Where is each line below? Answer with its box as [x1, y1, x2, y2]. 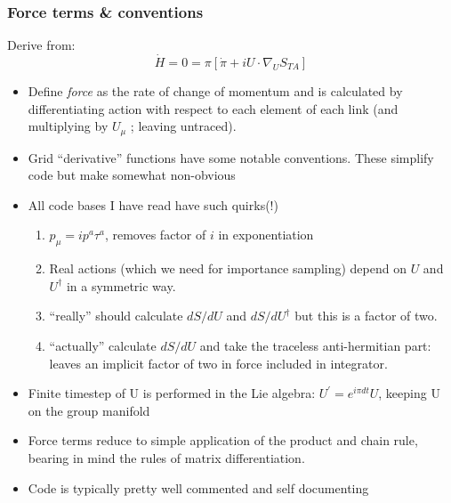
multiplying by [28, 117, 109, 135]
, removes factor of [104, 225, 206, 244]
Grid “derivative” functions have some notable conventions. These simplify [28, 148, 434, 166]
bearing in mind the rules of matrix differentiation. [28, 449, 305, 466]
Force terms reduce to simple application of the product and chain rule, [28, 431, 418, 450]
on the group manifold [28, 401, 150, 419]
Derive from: [7, 36, 76, 54]
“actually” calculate [49, 337, 157, 355]
